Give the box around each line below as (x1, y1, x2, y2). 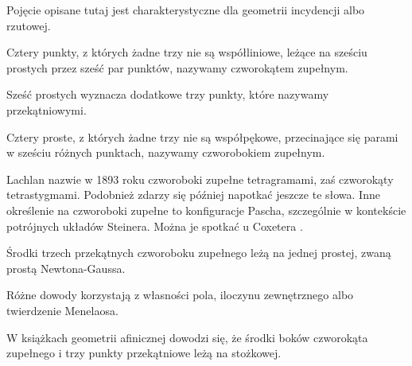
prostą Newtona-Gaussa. (6, 259, 126, 276)
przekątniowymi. (6, 101, 87, 118)
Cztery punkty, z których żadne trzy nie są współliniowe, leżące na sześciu (6, 44, 367, 60)
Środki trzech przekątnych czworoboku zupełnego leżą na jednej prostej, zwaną (6, 244, 391, 261)
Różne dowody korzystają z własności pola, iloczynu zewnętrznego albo (6, 286, 354, 303)
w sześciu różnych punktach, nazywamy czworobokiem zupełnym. (6, 144, 325, 161)
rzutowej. (6, 17, 51, 33)
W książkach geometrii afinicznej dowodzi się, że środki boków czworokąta (6, 329, 368, 345)
